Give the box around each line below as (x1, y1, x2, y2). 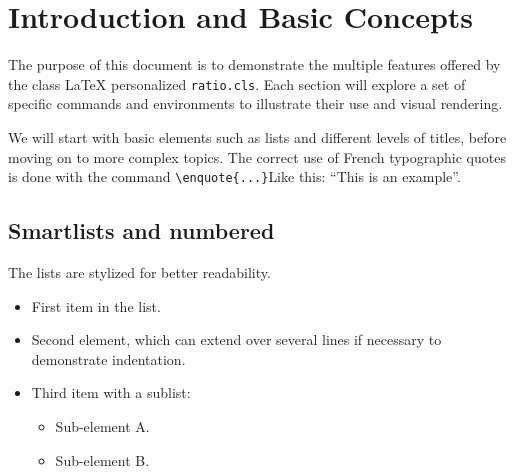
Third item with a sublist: (31, 382, 191, 403)
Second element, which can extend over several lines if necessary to (31, 329, 442, 350)
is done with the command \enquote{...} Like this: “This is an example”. (8, 166, 461, 187)
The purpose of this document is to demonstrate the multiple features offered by (8, 54, 501, 75)
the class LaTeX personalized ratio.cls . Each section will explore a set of (8, 73, 466, 94)
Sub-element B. (55, 449, 150, 470)
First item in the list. (31, 295, 161, 316)
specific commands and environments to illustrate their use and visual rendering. (8, 93, 503, 114)
